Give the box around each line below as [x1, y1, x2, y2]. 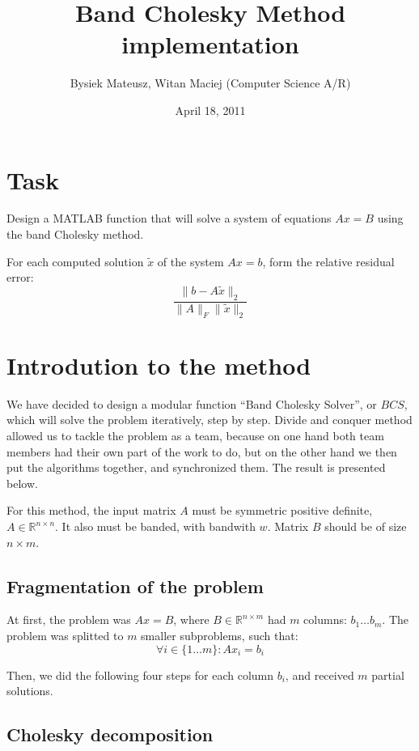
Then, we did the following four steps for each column [6, 666, 274, 683]
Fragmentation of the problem [6, 573, 264, 598]
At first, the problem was [6, 611, 131, 628]
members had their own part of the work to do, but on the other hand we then [6, 443, 397, 460]
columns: [303, 611, 347, 628]
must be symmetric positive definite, [192, 502, 373, 519]
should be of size [324, 518, 407, 534]
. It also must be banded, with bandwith [55, 518, 256, 534]
